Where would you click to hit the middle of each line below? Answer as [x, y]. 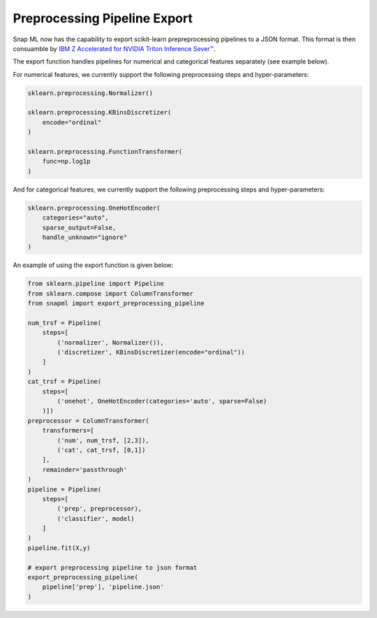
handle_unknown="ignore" [85, 237]
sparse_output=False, [79, 228]
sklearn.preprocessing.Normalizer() [90, 93]
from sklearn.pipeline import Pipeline [96, 284]
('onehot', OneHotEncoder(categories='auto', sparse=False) [162, 401]
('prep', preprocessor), [99, 509]
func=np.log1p [66, 161]
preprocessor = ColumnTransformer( [88, 421]
